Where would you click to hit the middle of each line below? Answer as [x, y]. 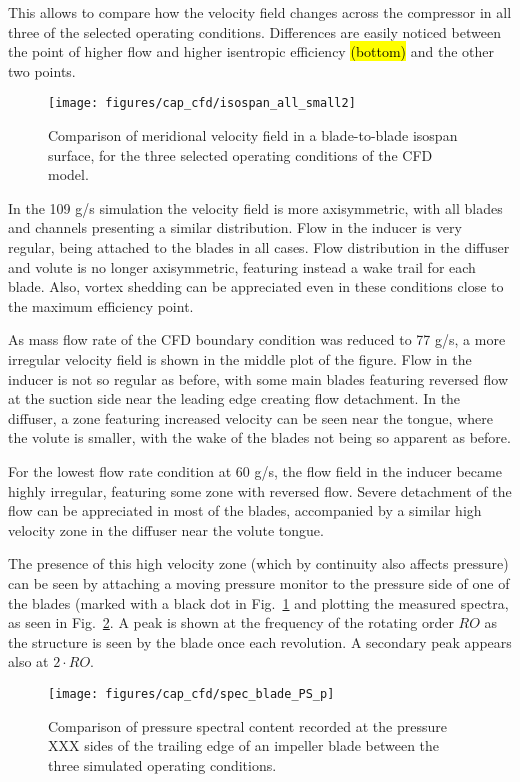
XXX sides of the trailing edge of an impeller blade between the [244, 745]
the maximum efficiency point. [101, 305]
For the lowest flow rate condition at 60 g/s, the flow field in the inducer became [255, 470]
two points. [42, 70]
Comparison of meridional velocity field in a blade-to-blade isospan [253, 135]
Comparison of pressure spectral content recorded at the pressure [247, 725]
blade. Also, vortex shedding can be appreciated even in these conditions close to [256, 286]
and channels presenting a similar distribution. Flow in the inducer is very [235, 227]
